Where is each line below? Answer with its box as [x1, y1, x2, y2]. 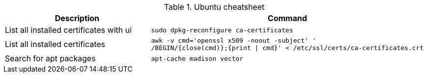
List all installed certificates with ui [5, 25, 132, 35]
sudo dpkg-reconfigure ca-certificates [151, 26, 293, 34]
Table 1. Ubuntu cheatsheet [164, 2, 265, 12]
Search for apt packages [5, 53, 96, 63]
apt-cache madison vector [151, 54, 244, 62]
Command [268, 13, 307, 23]
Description [54, 13, 100, 23]
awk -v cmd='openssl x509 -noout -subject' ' [151, 37, 316, 44]
